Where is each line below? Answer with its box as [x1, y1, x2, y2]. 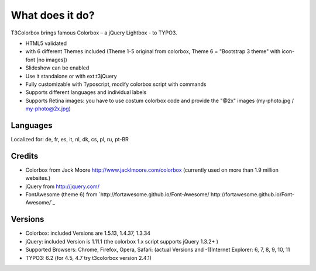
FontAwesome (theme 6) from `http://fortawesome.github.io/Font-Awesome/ [25, 191, 210, 198]
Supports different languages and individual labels [25, 89, 147, 96]
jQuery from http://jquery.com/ [25, 183, 99, 190]
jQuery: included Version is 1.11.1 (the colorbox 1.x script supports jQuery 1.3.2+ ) [25, 238, 219, 245]
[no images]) [36, 56, 67, 63]
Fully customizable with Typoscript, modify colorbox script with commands [25, 81, 207, 88]
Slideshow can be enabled [25, 64, 90, 71]
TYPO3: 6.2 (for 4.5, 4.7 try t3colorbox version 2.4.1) [25, 254, 152, 261]
